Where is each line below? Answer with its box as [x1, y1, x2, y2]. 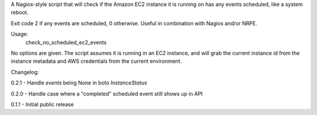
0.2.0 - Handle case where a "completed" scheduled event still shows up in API [11, 90, 203, 97]
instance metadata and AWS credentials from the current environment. [11, 58, 182, 65]
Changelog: [11, 68, 39, 76]
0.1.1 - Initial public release [11, 100, 74, 108]
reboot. [11, 9, 29, 16]
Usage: [11, 31, 29, 38]
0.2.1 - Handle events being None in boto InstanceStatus [11, 79, 147, 86]
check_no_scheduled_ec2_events [25, 39, 107, 46]
